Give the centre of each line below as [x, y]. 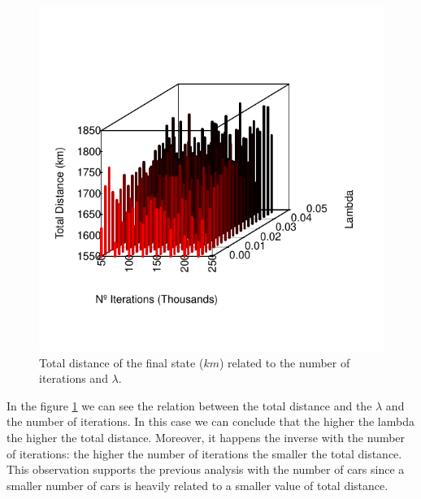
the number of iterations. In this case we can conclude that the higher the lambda [210, 421]
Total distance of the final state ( [122, 362]
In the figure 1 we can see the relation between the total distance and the [189, 405]
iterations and [74, 378]
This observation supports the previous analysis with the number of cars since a [206, 469]
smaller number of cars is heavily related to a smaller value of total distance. [197, 485]
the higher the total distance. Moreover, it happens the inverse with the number [206, 437]
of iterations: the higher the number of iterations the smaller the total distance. [204, 453]
